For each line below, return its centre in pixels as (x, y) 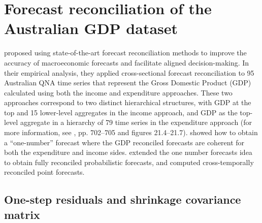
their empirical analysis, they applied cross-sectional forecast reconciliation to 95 (129, 72)
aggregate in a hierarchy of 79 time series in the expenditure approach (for (136, 122)
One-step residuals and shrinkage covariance (123, 199)
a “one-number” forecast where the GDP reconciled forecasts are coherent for (124, 142)
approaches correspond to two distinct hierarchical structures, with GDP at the (128, 102)
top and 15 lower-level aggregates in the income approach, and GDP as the (121, 112)
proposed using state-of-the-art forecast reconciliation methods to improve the (125, 53)
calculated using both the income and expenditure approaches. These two (118, 92)
